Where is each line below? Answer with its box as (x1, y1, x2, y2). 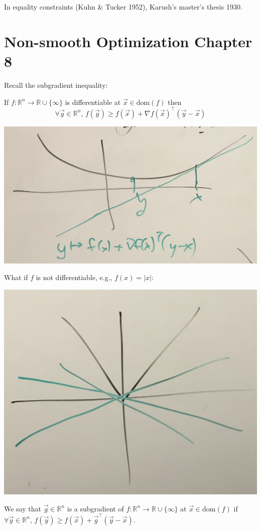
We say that (4, 503, 41, 513)
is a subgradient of (67, 503, 124, 513)
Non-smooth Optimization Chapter (4, 31, 252, 51)
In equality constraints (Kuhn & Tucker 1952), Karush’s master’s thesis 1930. (4, 2, 242, 12)
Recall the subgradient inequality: (4, 79, 108, 90)
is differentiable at (65, 96, 121, 107)
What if (4, 272, 28, 283)
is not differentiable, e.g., (36, 272, 112, 283)
